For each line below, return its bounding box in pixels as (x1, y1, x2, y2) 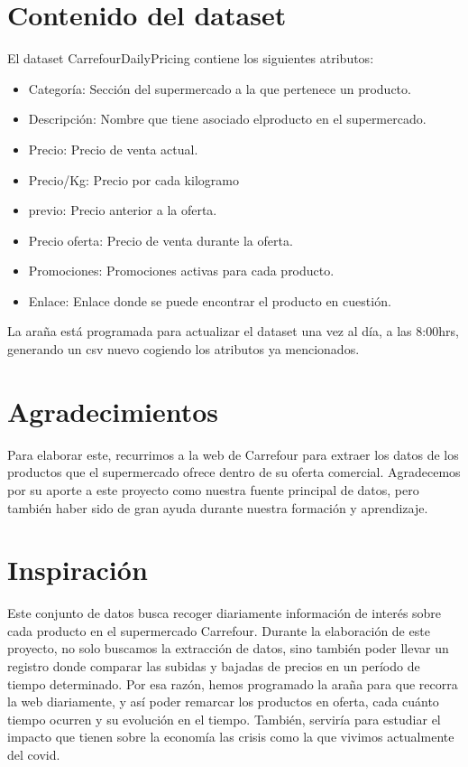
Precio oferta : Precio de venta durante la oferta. (28, 230, 293, 249)
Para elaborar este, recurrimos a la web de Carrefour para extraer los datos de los (7, 444, 459, 463)
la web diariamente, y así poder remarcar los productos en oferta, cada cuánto (7, 692, 439, 711)
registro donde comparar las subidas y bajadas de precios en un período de (7, 657, 420, 676)
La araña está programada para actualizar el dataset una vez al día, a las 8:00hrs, (7, 322, 459, 341)
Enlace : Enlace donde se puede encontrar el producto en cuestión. (28, 291, 391, 310)
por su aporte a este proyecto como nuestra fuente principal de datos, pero (7, 480, 419, 499)
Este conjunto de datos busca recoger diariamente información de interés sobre (7, 603, 442, 622)
